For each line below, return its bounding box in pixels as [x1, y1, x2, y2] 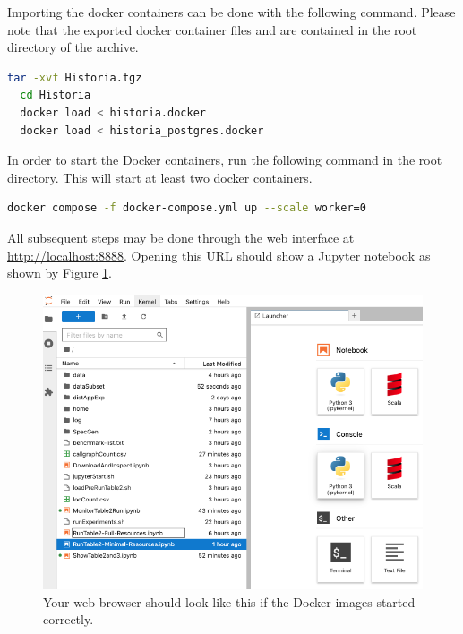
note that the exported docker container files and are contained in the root [7, 20, 417, 39]
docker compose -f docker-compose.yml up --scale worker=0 [7, 201, 366, 215]
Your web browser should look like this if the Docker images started [43, 592, 416, 611]
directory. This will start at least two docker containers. [7, 167, 313, 186]
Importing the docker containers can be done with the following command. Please [7, 3, 456, 21]
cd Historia [20, 89, 91, 102]
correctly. [43, 610, 94, 629]
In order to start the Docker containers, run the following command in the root [7, 150, 442, 169]
